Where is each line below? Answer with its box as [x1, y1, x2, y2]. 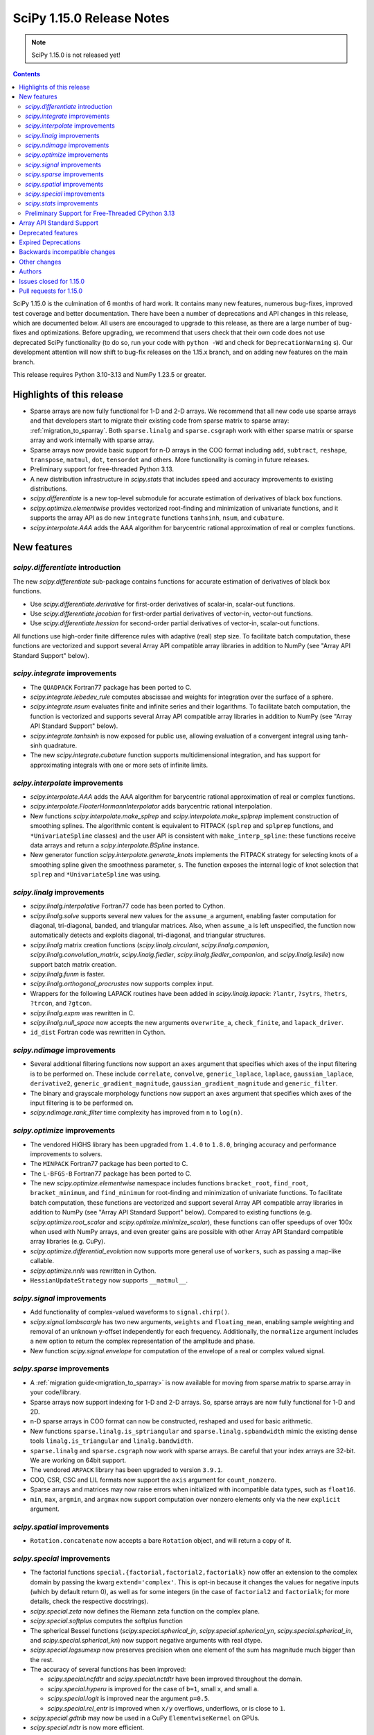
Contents [12, 70, 41, 78]
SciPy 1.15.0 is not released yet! [31, 51, 121, 59]
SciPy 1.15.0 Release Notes [12, 10, 170, 26]
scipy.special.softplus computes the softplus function [30, 1617, 183, 1625]
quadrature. [44, 741, 78, 750]
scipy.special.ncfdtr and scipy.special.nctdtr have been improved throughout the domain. [47, 1675, 303, 1683]
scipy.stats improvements [25, 199, 98, 208]
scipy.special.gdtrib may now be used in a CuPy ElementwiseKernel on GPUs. [30, 1714, 260, 1723]
